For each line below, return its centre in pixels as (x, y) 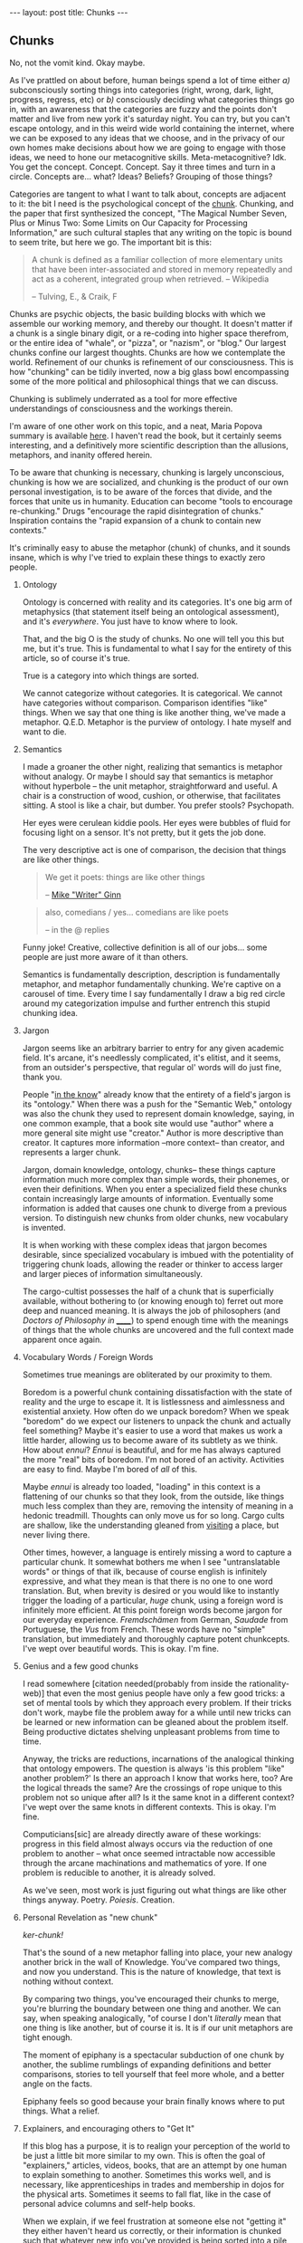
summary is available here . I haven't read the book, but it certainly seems (146, 436)
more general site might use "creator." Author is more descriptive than (153, 1133)
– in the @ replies (77, 929)
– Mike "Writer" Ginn (83, 895)
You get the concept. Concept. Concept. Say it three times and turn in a (142, 167)
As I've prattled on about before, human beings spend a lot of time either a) (150, 80)
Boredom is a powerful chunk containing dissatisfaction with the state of (157, 1392)
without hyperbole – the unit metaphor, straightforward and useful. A (150, 786)
